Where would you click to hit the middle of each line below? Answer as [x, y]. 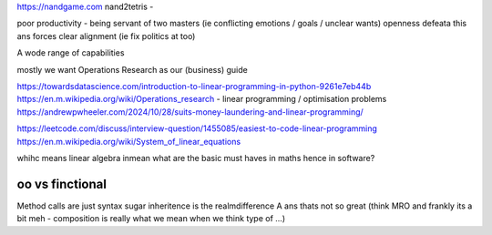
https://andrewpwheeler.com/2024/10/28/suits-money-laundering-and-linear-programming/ [190, 112]
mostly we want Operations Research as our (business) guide [132, 69]
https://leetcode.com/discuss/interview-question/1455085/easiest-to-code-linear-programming [197, 128]
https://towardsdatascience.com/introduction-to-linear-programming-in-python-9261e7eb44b [194, 86]
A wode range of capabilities [71, 53]
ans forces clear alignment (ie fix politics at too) [106, 36]
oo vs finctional [61, 184]
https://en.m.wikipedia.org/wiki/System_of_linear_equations [129, 141]
